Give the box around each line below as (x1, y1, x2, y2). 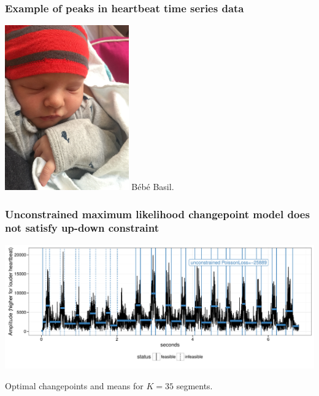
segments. (176, 379, 213, 392)
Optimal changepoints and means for (5, 379, 144, 392)
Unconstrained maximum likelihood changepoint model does (5, 206, 310, 221)
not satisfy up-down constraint (5, 220, 159, 235)
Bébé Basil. (131, 180, 174, 192)
